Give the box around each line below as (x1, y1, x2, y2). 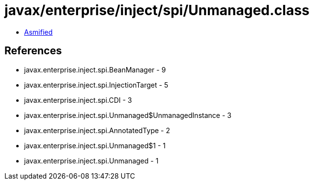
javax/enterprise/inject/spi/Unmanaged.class (4, 2, 310, 19)
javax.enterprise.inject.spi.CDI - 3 (24, 95, 132, 104)
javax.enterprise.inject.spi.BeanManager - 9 (24, 65, 166, 74)
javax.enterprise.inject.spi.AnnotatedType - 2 (24, 126, 170, 135)
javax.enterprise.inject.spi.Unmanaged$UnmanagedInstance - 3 (24, 111, 231, 119)
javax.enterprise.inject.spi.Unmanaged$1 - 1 (24, 141, 166, 150)
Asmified (24, 27, 53, 36)
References (4, 45, 62, 57)
